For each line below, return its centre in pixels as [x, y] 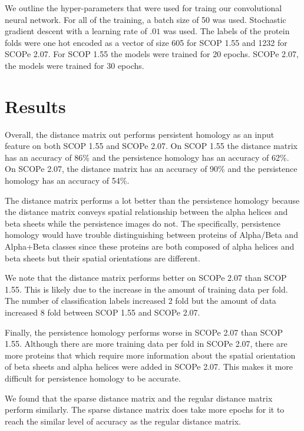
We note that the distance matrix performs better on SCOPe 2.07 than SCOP [146, 278]
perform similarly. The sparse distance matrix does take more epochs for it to [145, 410]
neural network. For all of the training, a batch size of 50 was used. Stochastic [146, 19]
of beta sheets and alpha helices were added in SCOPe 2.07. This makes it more [149, 367]
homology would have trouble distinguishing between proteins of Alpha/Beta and [151, 235]
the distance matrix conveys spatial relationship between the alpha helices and [146, 212]
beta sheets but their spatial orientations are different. [103, 258]
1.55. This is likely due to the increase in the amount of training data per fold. [146, 289]
